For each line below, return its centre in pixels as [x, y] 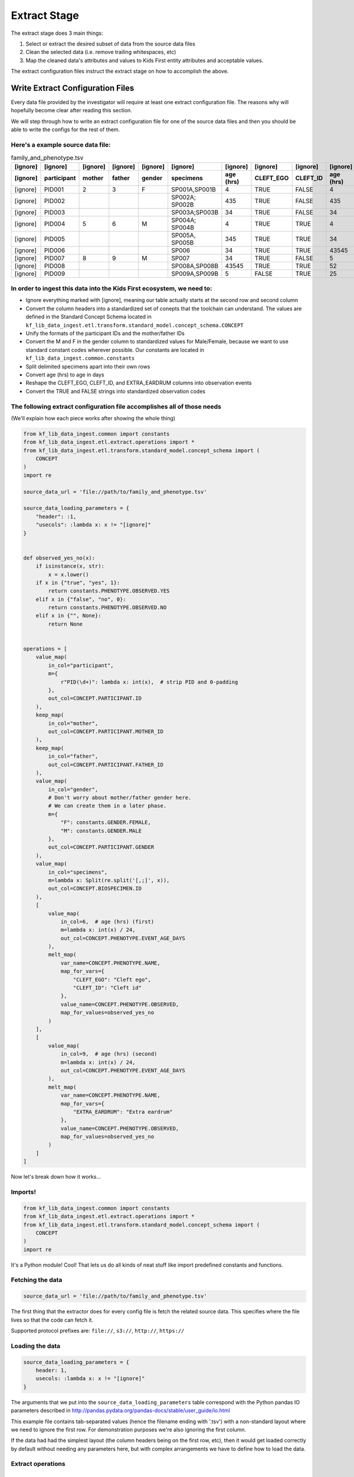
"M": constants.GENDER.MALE [101, 831]
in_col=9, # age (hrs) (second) [109, 1054]
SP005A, [183, 235]
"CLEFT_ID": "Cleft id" [107, 988]
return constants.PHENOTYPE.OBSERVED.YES [109, 591]
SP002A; [183, 197]
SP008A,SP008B [195, 266]
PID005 [54, 239]
